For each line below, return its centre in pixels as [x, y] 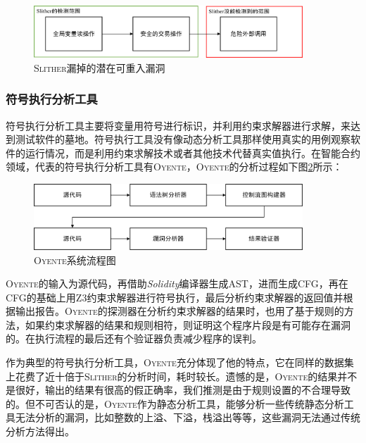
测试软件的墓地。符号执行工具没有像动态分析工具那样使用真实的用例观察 [183, 139]
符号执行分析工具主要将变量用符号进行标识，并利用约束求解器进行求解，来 [178, 125]
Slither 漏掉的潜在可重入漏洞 [100, 67]
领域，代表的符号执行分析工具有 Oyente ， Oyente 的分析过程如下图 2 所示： [174, 167]
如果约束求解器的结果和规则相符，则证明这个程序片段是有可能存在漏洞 [188, 324]
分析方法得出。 [40, 431]
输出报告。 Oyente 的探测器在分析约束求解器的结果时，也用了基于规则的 [179, 311]
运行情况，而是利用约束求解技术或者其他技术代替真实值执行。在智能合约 [193, 152]
